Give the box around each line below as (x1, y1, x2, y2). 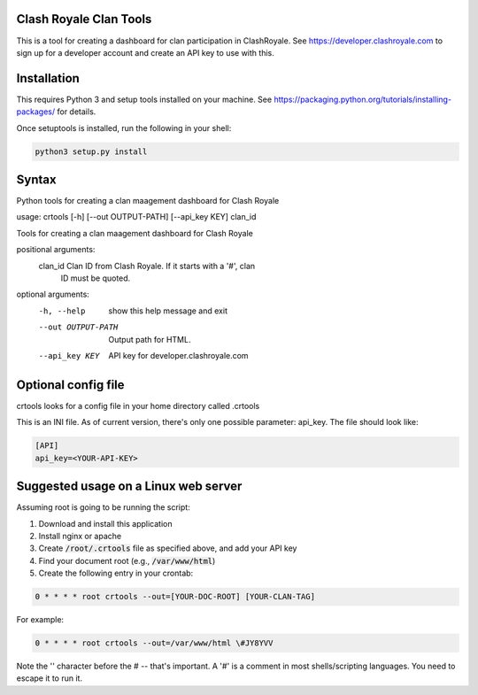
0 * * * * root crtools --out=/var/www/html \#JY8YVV (35, 638, 274, 648)
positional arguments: (16, 244, 96, 255)
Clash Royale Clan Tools (16, 12, 152, 27)
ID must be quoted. (60, 273, 131, 283)
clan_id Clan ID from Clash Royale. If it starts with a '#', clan (38, 260, 256, 271)
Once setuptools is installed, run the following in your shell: (16, 122, 232, 133)
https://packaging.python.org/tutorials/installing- (274, 94, 451, 104)
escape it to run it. (16, 673, 83, 683)
